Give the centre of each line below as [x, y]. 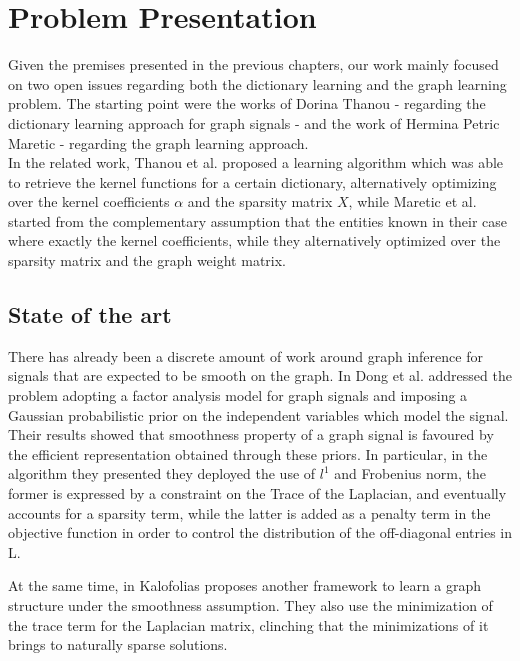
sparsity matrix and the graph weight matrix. [147, 260]
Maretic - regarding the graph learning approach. [158, 142]
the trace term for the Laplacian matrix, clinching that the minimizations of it [248, 624]
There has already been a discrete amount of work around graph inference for [245, 355]
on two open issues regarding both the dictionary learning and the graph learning [257, 83]
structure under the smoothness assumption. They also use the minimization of [250, 604]
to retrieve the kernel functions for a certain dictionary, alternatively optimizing [252, 181]
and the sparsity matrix [260, 201]
